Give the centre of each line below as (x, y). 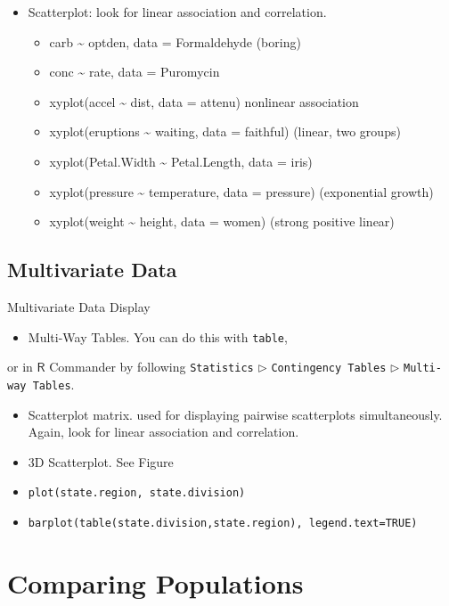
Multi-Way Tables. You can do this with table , (158, 336)
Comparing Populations (155, 582)
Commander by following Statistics (151, 367)
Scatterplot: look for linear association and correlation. (177, 12)
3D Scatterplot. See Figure (101, 461)
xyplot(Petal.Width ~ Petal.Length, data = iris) (181, 161)
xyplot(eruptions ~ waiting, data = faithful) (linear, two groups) (225, 131)
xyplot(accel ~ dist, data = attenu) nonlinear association (204, 101)
